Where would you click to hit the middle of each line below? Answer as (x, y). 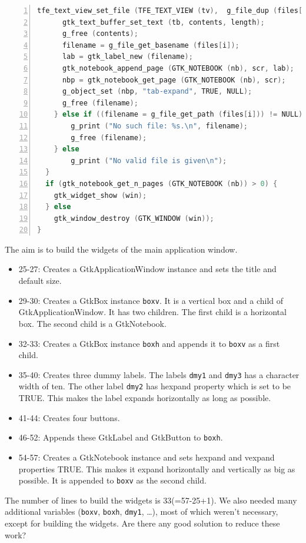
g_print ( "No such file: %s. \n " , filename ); (159, 126)
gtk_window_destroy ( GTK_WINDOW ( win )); (134, 218)
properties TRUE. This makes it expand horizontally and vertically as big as (157, 468)
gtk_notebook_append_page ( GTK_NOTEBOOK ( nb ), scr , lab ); (178, 68)
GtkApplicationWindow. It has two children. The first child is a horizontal (152, 312)
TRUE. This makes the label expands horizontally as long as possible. (145, 398)
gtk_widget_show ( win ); (100, 195)
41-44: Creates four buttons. (69, 417)
